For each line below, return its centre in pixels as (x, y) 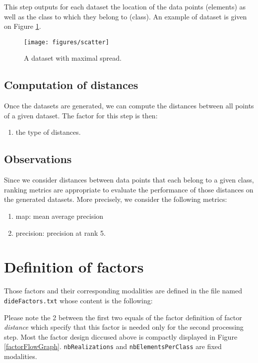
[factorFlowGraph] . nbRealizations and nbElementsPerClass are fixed (113, 346)
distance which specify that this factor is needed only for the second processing (124, 327)
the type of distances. (48, 132)
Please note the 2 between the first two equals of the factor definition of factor (123, 317)
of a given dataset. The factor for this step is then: (81, 115)
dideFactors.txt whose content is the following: (78, 300)
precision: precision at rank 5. (61, 232)
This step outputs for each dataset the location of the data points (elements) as (125, 6)
